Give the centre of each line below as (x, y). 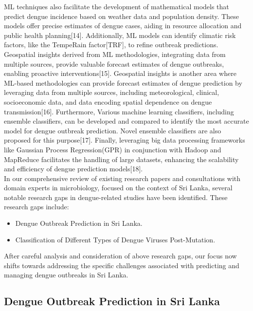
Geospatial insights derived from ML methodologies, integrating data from (115, 54)
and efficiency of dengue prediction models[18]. (73, 169)
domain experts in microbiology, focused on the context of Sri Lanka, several (118, 188)
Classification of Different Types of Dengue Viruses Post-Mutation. (115, 239)
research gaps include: (36, 207)
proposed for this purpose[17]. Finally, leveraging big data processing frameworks (125, 140)
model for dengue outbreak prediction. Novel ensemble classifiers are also (113, 130)
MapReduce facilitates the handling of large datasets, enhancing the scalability (121, 159)
